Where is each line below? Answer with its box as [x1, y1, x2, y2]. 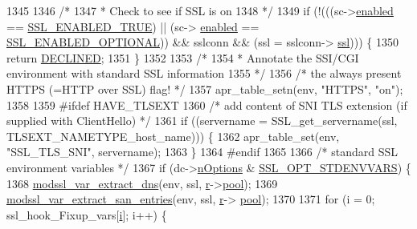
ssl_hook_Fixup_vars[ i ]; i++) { [6, 206, 167, 223]
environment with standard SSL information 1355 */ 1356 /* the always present [6, 65, 402, 82]
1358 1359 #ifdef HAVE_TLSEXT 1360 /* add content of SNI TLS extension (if [6, 96, 407, 113]
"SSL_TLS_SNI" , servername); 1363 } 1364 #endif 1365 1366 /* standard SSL [6, 143, 398, 160]
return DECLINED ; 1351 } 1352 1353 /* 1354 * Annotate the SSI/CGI [6, 49, 359, 66]
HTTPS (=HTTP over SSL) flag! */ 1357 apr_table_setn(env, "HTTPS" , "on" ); [6, 80, 403, 97]
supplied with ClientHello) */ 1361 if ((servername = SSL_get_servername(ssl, [6, 112, 398, 129]
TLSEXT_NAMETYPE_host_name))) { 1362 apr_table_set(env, [6, 127, 340, 144]
